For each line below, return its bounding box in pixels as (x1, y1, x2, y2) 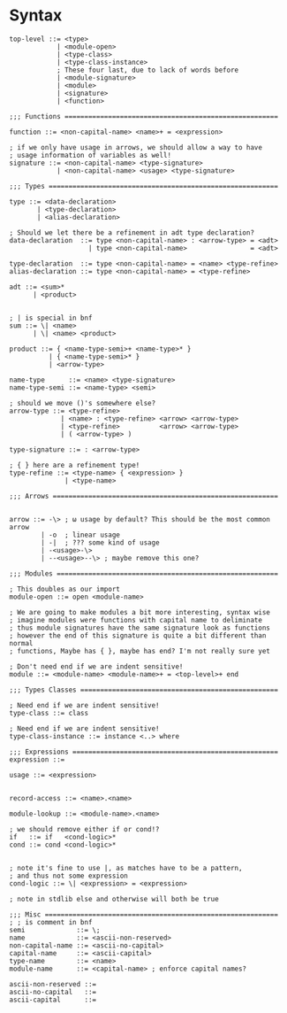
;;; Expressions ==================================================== (9, 747, 278, 756)
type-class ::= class (9, 708, 89, 717)
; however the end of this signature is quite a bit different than (9, 630, 267, 640)
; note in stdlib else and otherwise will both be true (9, 894, 219, 903)
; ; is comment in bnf (9, 917, 93, 926)
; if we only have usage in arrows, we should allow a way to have (9, 143, 263, 151)
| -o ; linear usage (41, 530, 121, 539)
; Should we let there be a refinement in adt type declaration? (9, 228, 254, 237)
